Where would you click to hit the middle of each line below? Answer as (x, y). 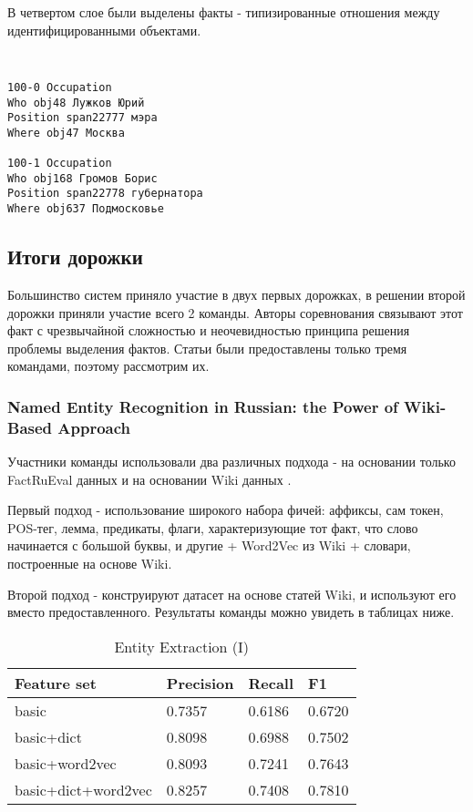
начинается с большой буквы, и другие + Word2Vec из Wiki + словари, (209, 545)
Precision (200, 683)
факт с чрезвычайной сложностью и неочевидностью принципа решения (209, 330)
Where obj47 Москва (66, 133)
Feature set (56, 683)
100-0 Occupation (60, 87)
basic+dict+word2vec (83, 789)
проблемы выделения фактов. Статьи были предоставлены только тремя (207, 348)
